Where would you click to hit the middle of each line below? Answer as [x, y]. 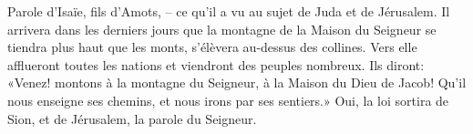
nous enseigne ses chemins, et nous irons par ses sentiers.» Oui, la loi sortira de [228, 100]
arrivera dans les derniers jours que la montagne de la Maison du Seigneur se [222, 29]
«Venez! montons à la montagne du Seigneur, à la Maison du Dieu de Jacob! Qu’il [237, 82]
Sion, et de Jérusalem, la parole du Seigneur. [132, 118]
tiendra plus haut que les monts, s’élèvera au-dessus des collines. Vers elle [212, 47]
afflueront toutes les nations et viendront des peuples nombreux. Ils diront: [216, 64]
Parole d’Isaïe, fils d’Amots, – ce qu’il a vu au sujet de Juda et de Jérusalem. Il [229, 11]
